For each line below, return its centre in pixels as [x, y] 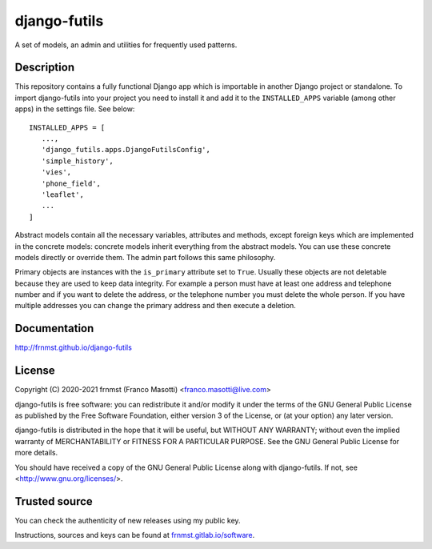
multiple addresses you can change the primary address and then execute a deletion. [155, 306]
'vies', [56, 172]
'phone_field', [71, 183]
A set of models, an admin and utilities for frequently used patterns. [126, 45]
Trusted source [54, 501]
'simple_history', [77, 161]
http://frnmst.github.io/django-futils [73, 347]
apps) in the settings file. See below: [75, 109]
